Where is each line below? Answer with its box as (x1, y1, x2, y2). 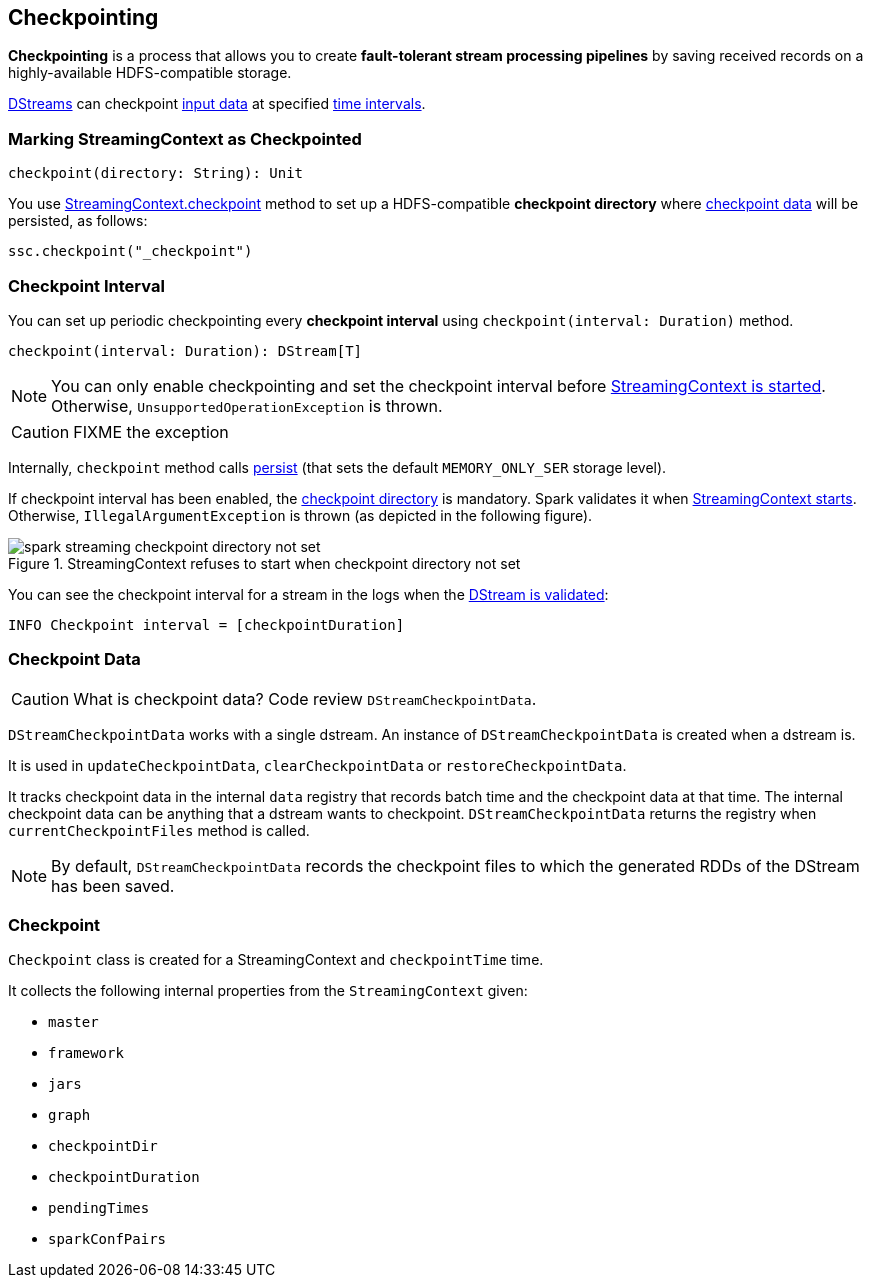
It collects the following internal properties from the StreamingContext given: (8, 982, 528, 1000)
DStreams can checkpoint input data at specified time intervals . (8, 95, 426, 113)
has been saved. (51, 875, 175, 896)
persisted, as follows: (8, 212, 148, 230)
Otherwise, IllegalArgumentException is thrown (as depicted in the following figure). (8, 506, 593, 524)
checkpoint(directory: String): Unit (8, 165, 304, 182)
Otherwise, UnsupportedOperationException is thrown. (51, 395, 443, 416)
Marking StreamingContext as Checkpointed (8, 128, 362, 149)
